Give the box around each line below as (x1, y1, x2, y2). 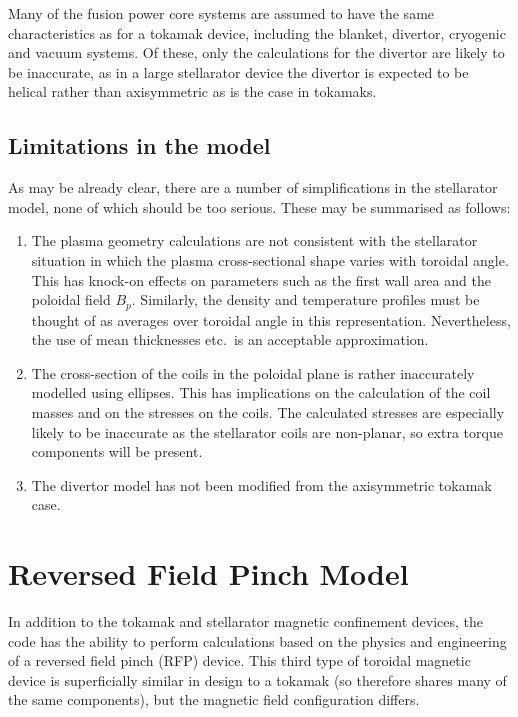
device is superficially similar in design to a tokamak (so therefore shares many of (8, 669, 507, 690)
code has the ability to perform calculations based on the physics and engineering (8, 630, 507, 651)
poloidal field (31, 289, 111, 310)
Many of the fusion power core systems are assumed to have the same (8, 3, 435, 23)
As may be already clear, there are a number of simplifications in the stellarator (8, 177, 498, 198)
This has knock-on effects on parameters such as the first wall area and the (31, 269, 491, 290)
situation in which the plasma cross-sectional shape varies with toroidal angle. (31, 249, 509, 270)
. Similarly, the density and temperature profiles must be (131, 289, 480, 310)
